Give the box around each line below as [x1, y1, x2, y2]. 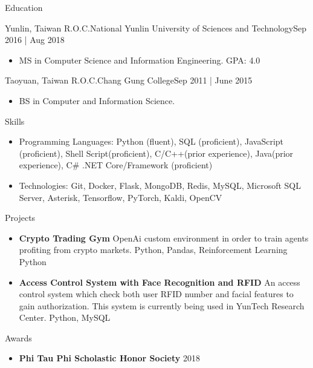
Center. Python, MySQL [19, 311, 111, 324]
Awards [5, 331, 32, 344]
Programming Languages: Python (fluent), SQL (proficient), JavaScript [19, 135, 284, 148]
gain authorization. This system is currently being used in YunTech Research [19, 299, 305, 312]
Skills [5, 114, 25, 127]
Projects [5, 211, 36, 224]
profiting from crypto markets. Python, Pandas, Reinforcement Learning [19, 243, 288, 256]
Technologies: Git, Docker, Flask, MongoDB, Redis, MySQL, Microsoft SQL [19, 179, 301, 191]
